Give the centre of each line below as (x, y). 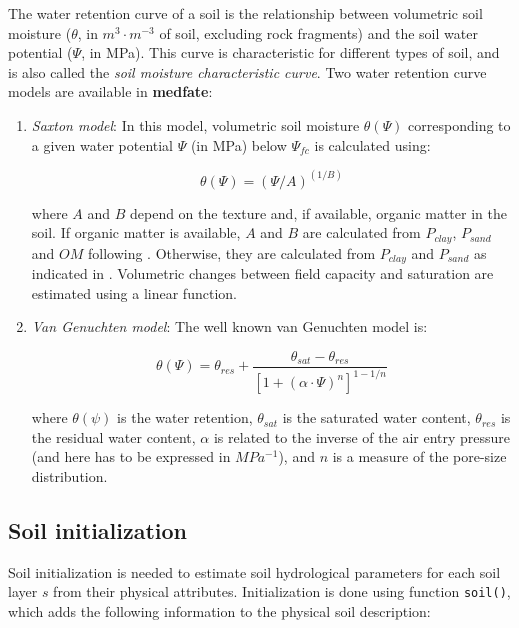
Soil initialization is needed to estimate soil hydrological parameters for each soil (254, 571)
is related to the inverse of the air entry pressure (362, 436)
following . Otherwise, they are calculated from (231, 252)
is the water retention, (185, 417)
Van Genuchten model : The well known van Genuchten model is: (229, 326)
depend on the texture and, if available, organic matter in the (318, 212)
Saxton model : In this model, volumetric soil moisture (195, 124)
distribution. (69, 476)
